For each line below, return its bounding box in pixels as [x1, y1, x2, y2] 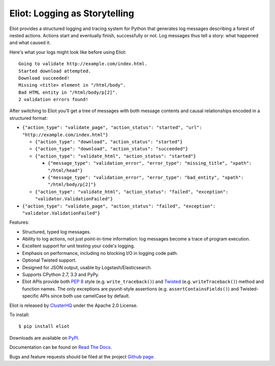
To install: [9, 311, 30, 318]
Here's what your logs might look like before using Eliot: [9, 49, 127, 55]
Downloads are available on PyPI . [9, 334, 79, 341]
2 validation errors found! [18, 97, 89, 102]
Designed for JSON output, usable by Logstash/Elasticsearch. [22, 264, 152, 270]
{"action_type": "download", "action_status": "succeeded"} [35, 146, 188, 152]
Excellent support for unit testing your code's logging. [22, 243, 135, 249]
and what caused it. [9, 40, 51, 46]
